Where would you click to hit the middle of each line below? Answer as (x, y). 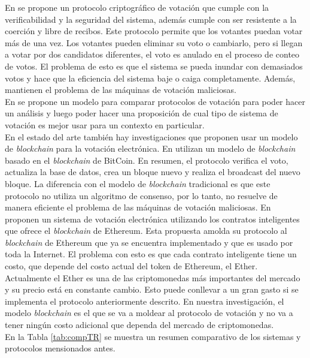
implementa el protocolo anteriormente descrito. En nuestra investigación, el (145, 301)
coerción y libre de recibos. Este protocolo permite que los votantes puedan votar (154, 31)
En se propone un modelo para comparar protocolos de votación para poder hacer (155, 101)
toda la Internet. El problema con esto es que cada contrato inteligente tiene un (151, 254)
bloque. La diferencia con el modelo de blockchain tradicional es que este (138, 183)
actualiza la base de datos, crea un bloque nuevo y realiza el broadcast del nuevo (153, 172)
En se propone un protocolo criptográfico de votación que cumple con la (137, 7)
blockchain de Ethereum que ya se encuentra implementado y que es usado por (149, 242)
